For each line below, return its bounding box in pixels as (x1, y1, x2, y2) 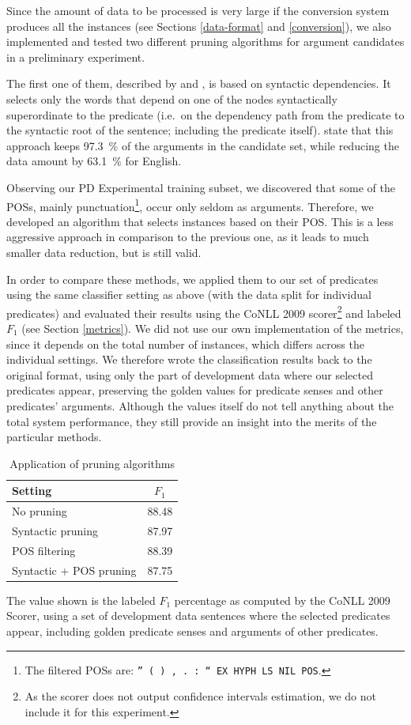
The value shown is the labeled (6, 591, 156, 608)
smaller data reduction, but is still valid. (6, 244, 202, 260)
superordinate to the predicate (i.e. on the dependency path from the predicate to (6, 106, 405, 123)
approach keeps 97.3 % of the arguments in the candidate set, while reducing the (6, 137, 399, 153)
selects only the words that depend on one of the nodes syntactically (6, 90, 337, 107)
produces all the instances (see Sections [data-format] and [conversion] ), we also (6, 17, 391, 34)
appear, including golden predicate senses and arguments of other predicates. (6, 623, 379, 639)
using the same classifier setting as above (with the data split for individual (6, 286, 371, 303)
